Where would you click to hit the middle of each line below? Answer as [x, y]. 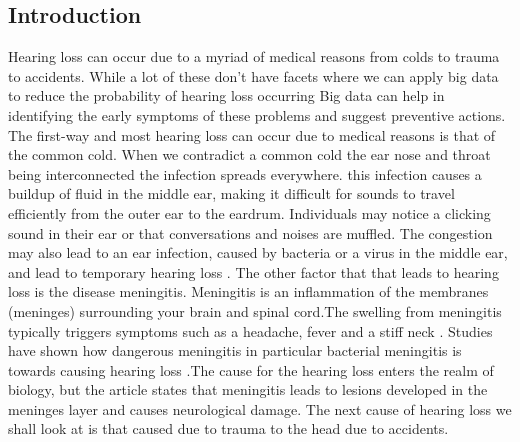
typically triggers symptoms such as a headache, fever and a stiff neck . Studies [250, 330]
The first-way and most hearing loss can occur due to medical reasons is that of [252, 134]
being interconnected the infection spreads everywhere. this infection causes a [245, 173]
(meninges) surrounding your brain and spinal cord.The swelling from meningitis [255, 310]
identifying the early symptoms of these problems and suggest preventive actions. [257, 114]
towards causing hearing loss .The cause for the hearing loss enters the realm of [251, 369]
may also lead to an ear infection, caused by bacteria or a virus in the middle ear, [258, 252]
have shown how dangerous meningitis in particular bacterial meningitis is [235, 350]
